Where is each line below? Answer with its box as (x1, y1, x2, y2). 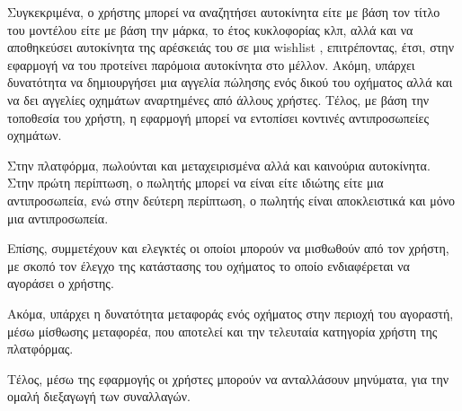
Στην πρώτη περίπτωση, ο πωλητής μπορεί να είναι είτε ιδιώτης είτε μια (7, 173, 384, 192)
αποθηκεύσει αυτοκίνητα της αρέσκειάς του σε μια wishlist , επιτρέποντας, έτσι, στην (7, 38, 454, 57)
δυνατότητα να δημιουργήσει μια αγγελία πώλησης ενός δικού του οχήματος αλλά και (7, 73, 453, 92)
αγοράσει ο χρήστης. (7, 274, 114, 293)
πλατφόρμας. (7, 339, 74, 358)
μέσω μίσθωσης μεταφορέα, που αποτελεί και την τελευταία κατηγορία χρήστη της (7, 321, 438, 340)
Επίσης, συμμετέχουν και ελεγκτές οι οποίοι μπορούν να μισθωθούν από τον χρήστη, (7, 239, 449, 258)
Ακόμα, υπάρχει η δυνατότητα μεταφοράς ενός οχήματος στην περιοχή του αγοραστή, (7, 303, 454, 322)
